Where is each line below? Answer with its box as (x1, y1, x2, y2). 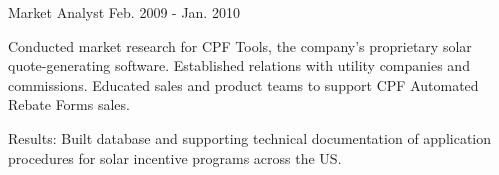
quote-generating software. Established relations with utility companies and (8, 55, 470, 76)
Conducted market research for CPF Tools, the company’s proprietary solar (8, 35, 472, 56)
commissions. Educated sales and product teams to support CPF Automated (8, 74, 479, 95)
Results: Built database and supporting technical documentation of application (8, 127, 492, 148)
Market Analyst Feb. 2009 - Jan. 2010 (8, 2, 240, 22)
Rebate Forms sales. (8, 94, 130, 115)
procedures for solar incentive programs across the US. (8, 147, 342, 168)
